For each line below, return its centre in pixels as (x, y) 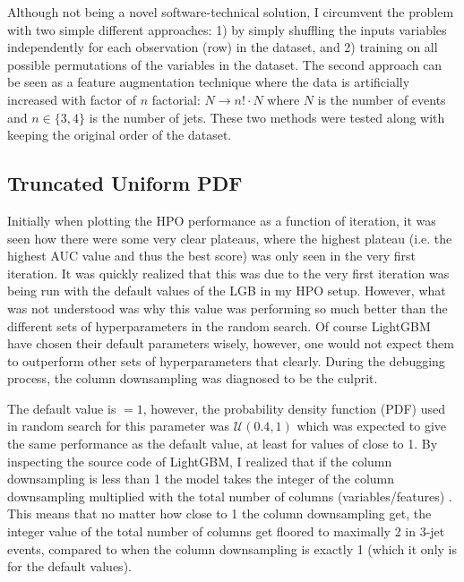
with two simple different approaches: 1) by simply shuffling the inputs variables (227, 29)
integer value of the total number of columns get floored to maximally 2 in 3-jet (226, 531)
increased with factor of (72, 99)
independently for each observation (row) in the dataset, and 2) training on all (223, 47)
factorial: (176, 99)
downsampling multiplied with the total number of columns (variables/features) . (230, 496)
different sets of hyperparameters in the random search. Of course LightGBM (219, 325)
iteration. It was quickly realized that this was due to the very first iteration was (228, 273)
